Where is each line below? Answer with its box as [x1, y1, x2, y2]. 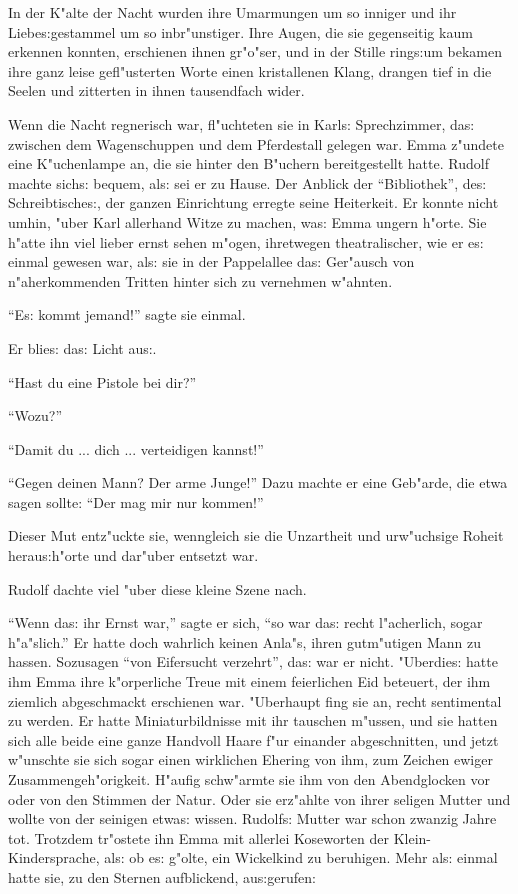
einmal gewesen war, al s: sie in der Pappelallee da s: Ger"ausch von [8, 251, 415, 272]
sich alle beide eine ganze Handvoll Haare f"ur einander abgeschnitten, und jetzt [8, 729, 499, 750]
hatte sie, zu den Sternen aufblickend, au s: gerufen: [8, 866, 316, 887]
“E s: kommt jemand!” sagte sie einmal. [8, 304, 246, 325]
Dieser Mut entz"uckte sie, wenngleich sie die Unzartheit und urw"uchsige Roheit [8, 525, 504, 546]
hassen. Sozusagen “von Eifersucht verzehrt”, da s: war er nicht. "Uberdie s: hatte [8, 651, 498, 672]
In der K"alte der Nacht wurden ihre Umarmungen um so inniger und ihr [8, 2, 457, 22]
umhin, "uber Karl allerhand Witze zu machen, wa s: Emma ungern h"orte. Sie [8, 211, 487, 232]
